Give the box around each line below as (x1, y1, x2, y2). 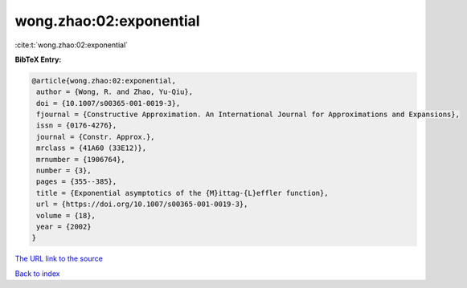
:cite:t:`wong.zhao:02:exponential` (14, 40, 129, 50)
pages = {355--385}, (36, 177, 117, 186)
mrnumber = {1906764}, (36, 155, 126, 164)
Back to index (14, 269, 60, 278)
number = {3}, (36, 166, 92, 176)
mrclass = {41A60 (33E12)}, (36, 144, 147, 152)
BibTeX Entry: (14, 55, 62, 64)
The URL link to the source (14, 254, 104, 264)
